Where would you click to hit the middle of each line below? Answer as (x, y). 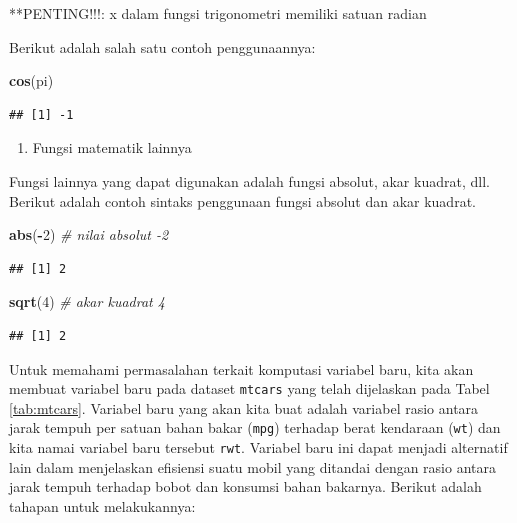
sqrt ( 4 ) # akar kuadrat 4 (87, 301)
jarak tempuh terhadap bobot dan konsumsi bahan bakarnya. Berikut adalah (245, 486)
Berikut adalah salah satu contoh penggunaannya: (162, 46)
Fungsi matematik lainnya (112, 147)
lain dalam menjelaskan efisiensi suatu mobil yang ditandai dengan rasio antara (253, 466)
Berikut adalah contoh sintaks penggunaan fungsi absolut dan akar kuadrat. (242, 200)
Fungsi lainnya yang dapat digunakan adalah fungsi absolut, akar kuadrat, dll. (249, 180)
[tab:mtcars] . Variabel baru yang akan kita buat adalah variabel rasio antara (244, 407)
